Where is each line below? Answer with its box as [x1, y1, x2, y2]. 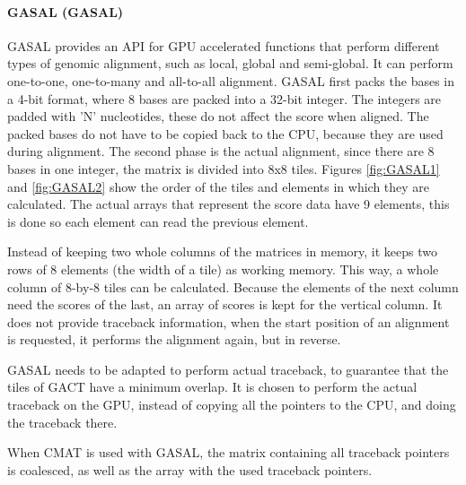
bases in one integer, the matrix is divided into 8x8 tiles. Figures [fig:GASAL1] [7, 159, 440, 178]
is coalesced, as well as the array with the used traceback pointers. [7, 460, 373, 479]
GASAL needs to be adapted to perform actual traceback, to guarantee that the [7, 359, 449, 378]
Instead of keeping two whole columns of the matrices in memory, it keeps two [7, 242, 438, 261]
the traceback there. [7, 412, 118, 431]
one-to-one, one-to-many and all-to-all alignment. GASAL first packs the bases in [7, 71, 455, 90]
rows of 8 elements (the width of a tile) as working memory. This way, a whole [7, 259, 439, 278]
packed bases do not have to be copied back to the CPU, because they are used [7, 124, 444, 143]
